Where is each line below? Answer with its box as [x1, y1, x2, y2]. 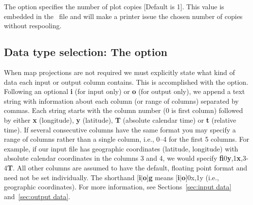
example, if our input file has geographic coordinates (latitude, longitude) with [4, 143, 238, 153]
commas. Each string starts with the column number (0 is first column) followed [4, 105, 243, 115]
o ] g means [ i [143, 172, 180, 182]
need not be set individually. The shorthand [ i [4, 172, 141, 182]
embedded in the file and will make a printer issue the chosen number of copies [4, 11, 243, 21]
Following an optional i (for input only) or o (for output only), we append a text [4, 86, 245, 96]
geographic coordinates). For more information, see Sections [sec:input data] [4, 182, 232, 192]
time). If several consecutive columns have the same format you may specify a [4, 124, 236, 134]
